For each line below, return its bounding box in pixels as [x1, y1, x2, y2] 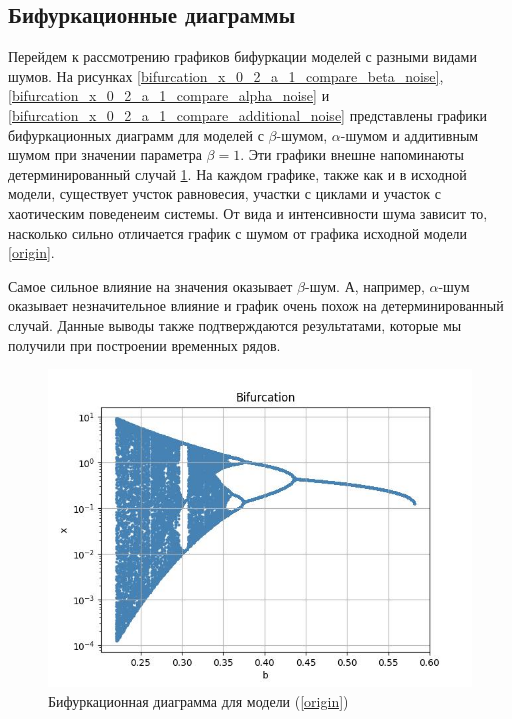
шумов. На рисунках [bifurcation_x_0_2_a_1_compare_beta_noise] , [8, 65, 444, 86]
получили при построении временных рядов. [8, 334, 281, 355]
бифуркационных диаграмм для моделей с [8, 124, 264, 145]
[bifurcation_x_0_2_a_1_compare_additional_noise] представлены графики [8, 104, 488, 125]
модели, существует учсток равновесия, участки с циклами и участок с [8, 183, 441, 204]
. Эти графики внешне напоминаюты [240, 144, 464, 165]
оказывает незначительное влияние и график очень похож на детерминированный [8, 295, 504, 316]
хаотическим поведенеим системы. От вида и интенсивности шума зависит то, [8, 202, 488, 223]
